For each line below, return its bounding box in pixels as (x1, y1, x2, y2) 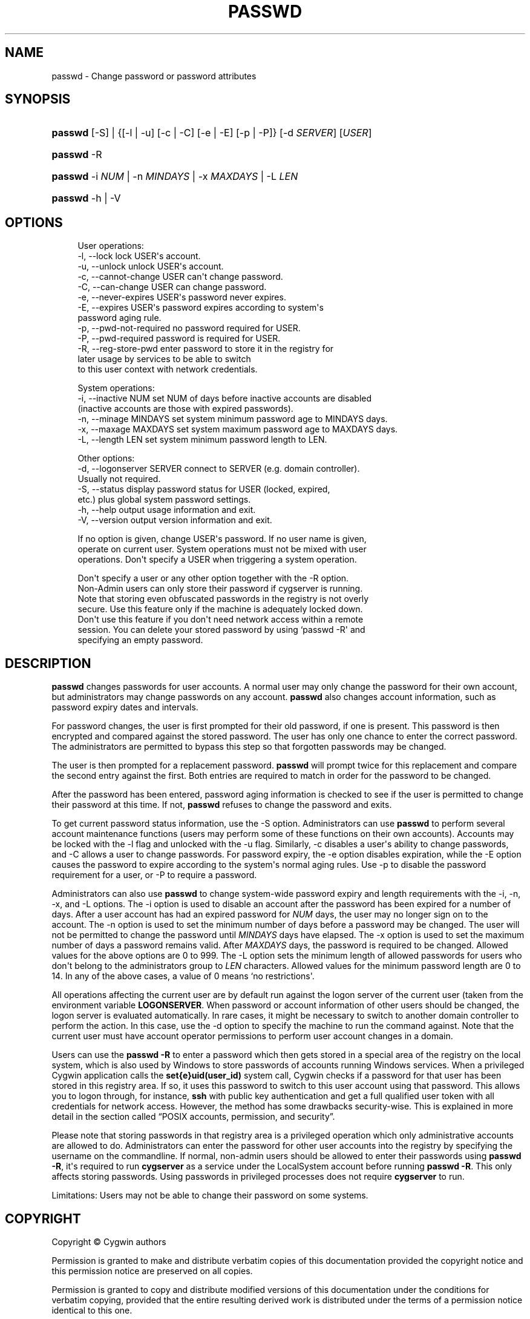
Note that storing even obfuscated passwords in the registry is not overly (77, 593, 369, 604)
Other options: (77, 453, 135, 464)
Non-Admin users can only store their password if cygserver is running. (77, 583, 363, 594)
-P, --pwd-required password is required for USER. (77, 333, 281, 344)
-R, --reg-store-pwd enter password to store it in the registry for (77, 343, 334, 354)
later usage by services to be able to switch (77, 354, 251, 365)
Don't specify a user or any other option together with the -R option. (77, 573, 349, 584)
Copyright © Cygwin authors (51, 1236, 166, 1247)
